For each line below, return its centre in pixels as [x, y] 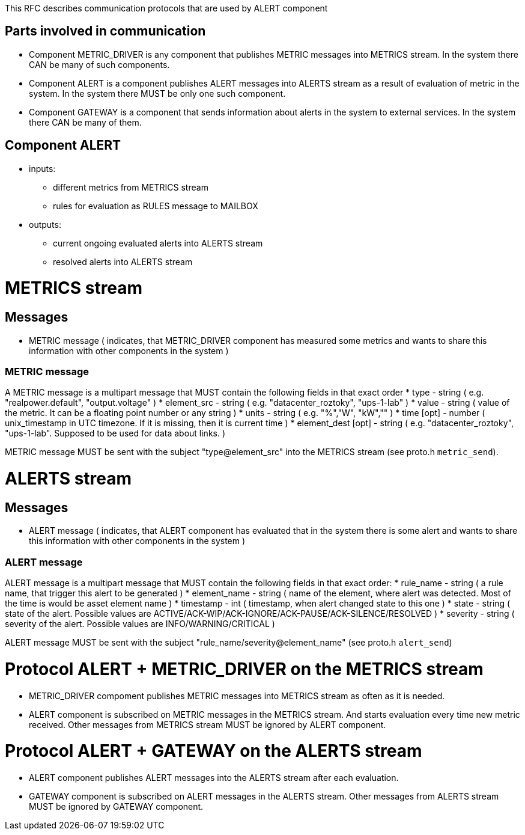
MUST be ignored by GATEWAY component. [116, 807]
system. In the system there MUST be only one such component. [157, 93]
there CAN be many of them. [85, 122]
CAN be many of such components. [99, 64]
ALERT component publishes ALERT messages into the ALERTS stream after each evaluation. [214, 778]
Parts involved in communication [105, 31]
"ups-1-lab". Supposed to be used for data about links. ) [115, 433]
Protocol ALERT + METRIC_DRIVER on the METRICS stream [244, 669]
